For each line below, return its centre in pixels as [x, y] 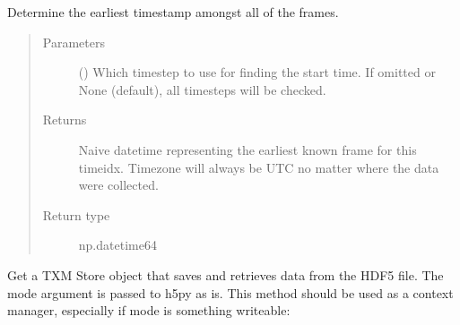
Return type [76, 214]
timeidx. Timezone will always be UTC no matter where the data [259, 167]
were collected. [118, 185]
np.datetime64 [117, 245]
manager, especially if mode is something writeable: [149, 310]
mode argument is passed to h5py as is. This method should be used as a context [230, 292]
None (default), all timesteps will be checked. [202, 89]
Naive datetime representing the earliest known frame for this [247, 149]
